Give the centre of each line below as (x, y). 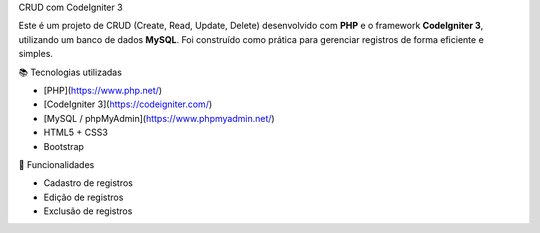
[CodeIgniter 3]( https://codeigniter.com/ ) (128, 104)
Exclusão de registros (88, 211)
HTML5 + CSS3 (76, 132)
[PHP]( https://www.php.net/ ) (103, 90)
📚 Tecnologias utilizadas (70, 72)
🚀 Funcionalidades (56, 164)
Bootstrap (64, 146)
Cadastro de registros (88, 183)
